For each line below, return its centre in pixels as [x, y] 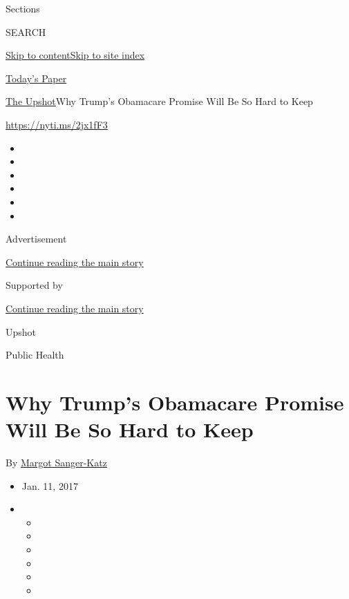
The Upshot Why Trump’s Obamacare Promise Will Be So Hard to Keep [159, 101]
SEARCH [26, 31]
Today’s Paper [36, 78]
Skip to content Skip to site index [75, 55]
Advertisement [36, 239]
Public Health [35, 355]
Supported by [34, 285]
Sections [23, 8]
